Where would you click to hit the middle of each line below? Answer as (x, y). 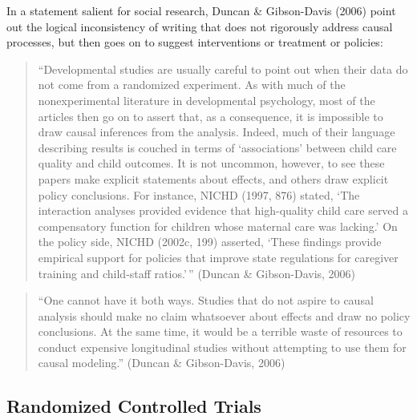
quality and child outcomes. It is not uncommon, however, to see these (211, 163)
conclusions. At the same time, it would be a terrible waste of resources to (220, 331)
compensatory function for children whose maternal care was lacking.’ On (218, 226)
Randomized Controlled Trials (134, 406)
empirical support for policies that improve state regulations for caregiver (218, 257)
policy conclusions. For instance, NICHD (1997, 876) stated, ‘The (199, 194)
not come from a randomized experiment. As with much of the (192, 85)
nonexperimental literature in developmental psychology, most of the (206, 100)
